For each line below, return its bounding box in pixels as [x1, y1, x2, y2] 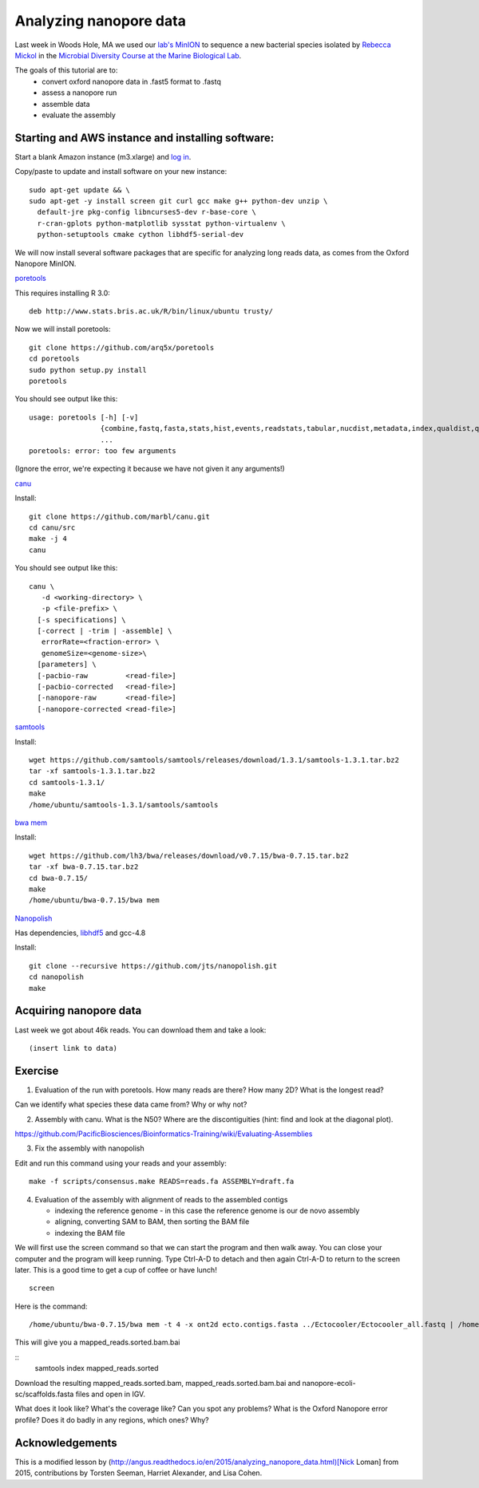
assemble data [42, 99, 91, 109]
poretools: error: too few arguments [29, 447, 177, 455]
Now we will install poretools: [14, 324, 111, 334]
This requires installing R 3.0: [14, 288, 111, 298]
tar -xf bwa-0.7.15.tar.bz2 [29, 862, 139, 871]
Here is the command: [14, 1301, 88, 1311]
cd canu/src [29, 523, 76, 532]
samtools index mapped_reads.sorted [34, 1364, 159, 1373]
